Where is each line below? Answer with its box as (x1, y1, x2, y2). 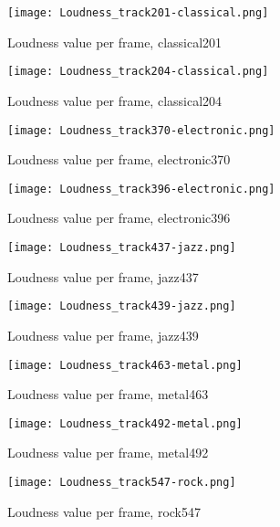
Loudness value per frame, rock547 (7, 501, 202, 521)
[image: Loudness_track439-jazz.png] (7, 300, 236, 313)
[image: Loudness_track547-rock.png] (7, 476, 236, 489)
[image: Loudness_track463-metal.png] (7, 358, 243, 372)
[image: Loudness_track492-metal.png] (7, 416, 243, 430)
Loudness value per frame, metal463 (7, 385, 209, 404)
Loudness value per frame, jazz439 (7, 325, 199, 344)
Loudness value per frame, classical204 (7, 90, 223, 110)
